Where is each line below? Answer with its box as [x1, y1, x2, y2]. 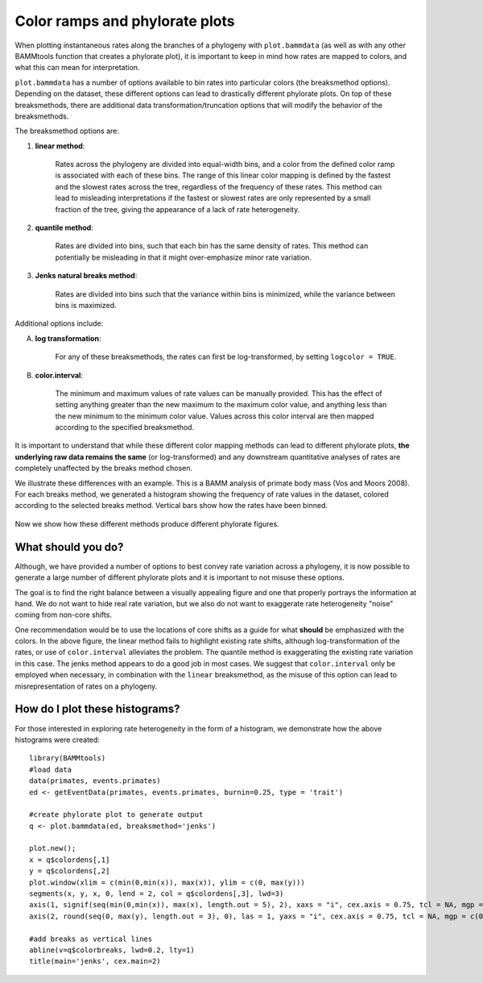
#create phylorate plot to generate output [29, 810, 204, 819]
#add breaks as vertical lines [29, 934, 153, 943]
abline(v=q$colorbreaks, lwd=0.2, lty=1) [29, 945, 195, 955]
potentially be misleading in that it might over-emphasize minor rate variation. [55, 252, 312, 262]
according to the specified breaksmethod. [55, 423, 195, 432]
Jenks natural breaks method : [35, 271, 138, 281]
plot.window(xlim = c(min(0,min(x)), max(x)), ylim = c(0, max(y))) [29, 877, 305, 887]
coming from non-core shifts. [14, 610, 113, 620]
